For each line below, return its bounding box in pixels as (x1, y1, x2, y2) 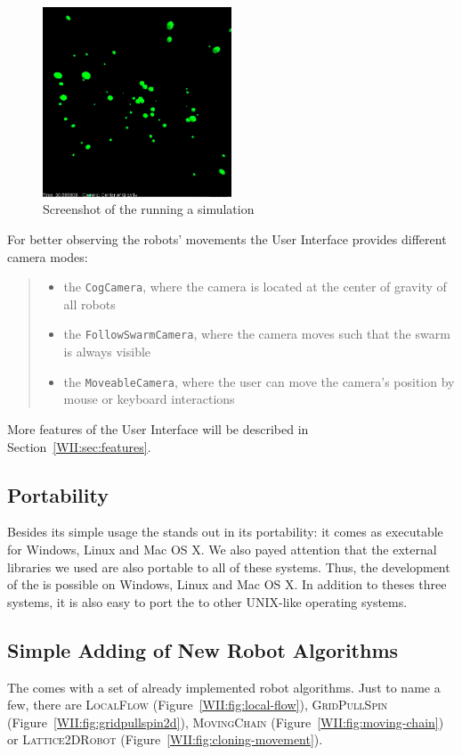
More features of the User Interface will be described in (7, 419, 309, 438)
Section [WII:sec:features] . (7, 437, 151, 455)
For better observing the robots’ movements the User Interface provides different (7, 230, 447, 249)
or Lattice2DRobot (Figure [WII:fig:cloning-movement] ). (7, 730, 323, 749)
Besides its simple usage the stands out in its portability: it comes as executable (7, 522, 443, 541)
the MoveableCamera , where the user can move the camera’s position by (63, 372, 455, 390)
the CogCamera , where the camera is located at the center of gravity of (63, 277, 447, 296)
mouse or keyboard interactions (63, 390, 235, 408)
